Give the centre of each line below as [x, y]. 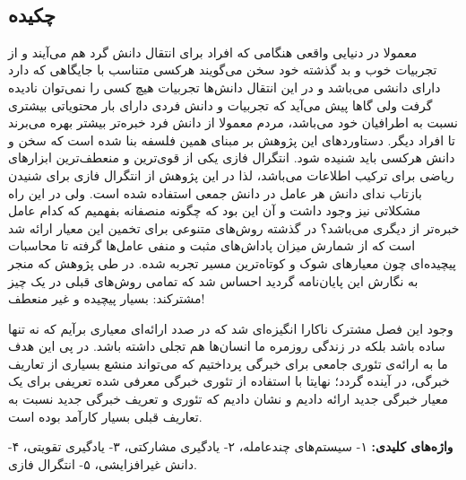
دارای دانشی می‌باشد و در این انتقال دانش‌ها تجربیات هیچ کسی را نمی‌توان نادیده [224, 87]
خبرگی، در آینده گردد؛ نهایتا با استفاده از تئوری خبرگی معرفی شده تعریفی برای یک [229, 381]
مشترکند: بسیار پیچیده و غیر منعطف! [107, 298]
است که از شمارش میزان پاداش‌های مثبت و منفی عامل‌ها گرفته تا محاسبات [212, 245]
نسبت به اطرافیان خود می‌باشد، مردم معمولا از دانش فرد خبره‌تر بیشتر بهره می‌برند [233, 122]
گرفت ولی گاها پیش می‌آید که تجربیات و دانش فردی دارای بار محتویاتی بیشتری [220, 105]
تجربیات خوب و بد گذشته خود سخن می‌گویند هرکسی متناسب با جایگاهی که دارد [223, 70]
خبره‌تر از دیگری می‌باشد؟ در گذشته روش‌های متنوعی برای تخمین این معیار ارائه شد [234, 227]
